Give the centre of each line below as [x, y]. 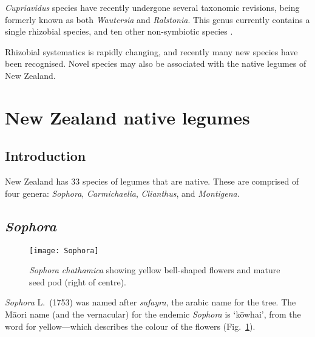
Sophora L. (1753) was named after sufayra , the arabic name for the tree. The [151, 302]
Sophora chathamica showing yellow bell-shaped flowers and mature [155, 270]
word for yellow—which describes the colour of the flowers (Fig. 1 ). [130, 326]
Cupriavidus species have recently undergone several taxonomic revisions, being [152, 7]
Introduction [46, 156]
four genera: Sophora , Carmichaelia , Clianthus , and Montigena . [122, 193]
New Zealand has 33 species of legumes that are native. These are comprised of [152, 181]
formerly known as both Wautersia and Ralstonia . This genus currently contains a [157, 19]
